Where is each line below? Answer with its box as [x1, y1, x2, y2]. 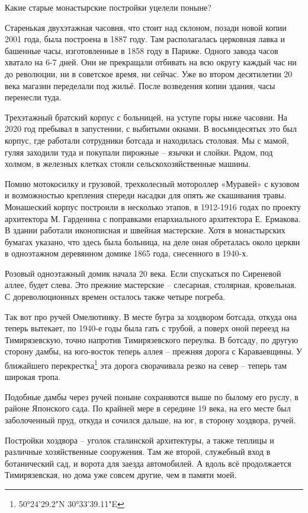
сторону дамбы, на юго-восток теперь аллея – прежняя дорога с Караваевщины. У [5, 345, 303, 357]
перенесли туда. [5, 91, 62, 103]
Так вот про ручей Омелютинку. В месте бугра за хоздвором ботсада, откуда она [5, 310, 297, 322]
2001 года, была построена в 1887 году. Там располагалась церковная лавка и [5, 33, 285, 45]
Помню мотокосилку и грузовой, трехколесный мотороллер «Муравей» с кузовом [5, 177, 300, 189]
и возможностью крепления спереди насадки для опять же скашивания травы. [5, 189, 287, 201]
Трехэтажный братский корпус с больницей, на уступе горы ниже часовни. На [5, 110, 288, 123]
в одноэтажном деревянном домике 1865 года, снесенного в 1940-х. [5, 247, 249, 259]
